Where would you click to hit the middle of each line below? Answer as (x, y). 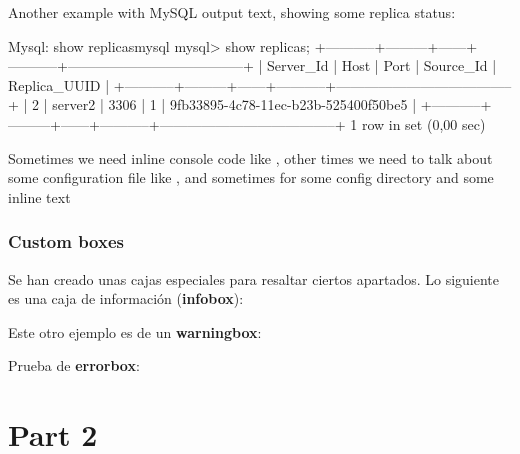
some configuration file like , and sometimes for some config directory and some (251, 177)
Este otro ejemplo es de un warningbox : (135, 331)
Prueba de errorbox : (74, 365)
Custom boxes (66, 241)
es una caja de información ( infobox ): (126, 298)
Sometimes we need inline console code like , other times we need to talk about (250, 157)
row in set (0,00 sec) (423, 123)
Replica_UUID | (59, 84)
